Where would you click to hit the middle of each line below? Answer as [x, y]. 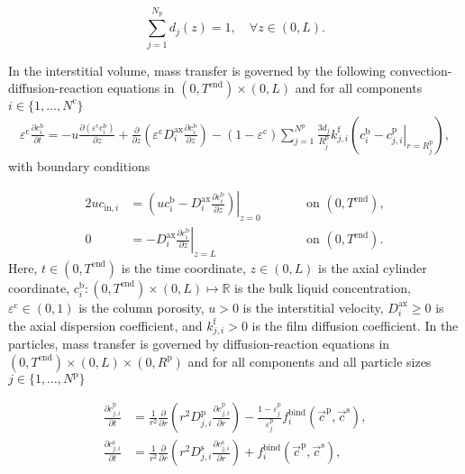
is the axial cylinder [373, 267]
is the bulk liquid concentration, [323, 287]
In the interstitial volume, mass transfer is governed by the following [197, 70]
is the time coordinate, [183, 267]
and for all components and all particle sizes [310, 361]
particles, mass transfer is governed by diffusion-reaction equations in [199, 344]
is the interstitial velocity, [313, 307]
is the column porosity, [141, 307]
